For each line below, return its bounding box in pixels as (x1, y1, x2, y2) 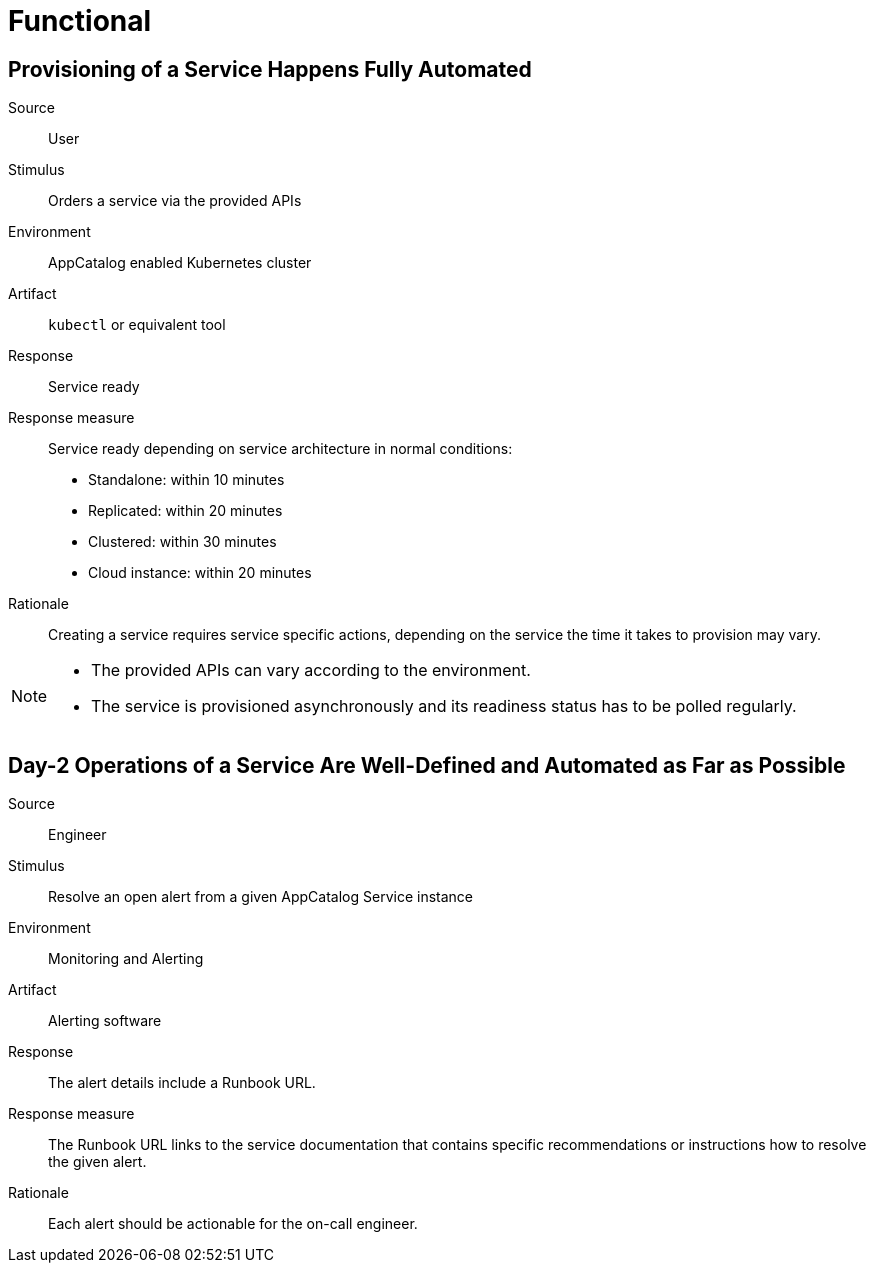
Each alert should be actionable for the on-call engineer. (48, 1215, 418, 1233)
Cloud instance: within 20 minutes (88, 564, 312, 582)
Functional (8, 4, 152, 38)
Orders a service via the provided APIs (48, 192, 302, 210)
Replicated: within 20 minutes (88, 502, 283, 520)
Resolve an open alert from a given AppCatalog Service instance (48, 888, 473, 906)
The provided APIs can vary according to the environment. (91, 660, 531, 681)
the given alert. (48, 1153, 147, 1171)
